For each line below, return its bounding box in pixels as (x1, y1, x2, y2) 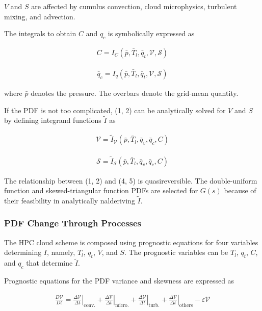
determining (4, 247, 42, 257)
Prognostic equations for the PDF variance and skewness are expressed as (4, 275, 234, 286)
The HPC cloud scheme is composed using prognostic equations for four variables (4, 237, 258, 247)
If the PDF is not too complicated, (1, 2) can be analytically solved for (4, 105, 226, 115)
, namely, (47, 247, 75, 257)
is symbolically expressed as (108, 28, 195, 39)
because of (224, 185, 256, 196)
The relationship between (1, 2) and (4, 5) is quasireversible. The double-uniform (4, 175, 257, 186)
